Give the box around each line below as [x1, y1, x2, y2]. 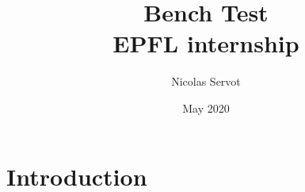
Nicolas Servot [171, 73, 241, 90]
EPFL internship [112, 27, 299, 60]
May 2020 [182, 99, 230, 116]
